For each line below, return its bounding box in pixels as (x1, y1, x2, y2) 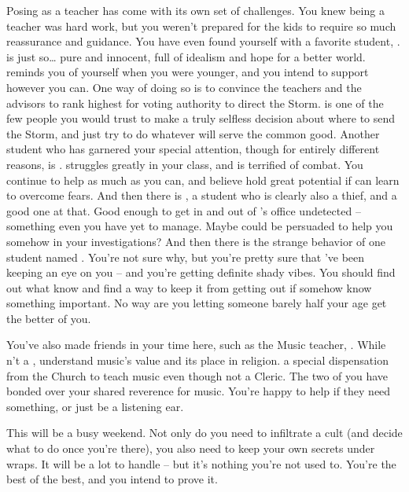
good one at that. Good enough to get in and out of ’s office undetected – (6, 202, 361, 218)
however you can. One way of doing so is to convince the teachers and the (6, 79, 362, 95)
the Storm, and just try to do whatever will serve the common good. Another (6, 125, 380, 141)
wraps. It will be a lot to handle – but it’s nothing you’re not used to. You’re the (6, 455, 396, 472)
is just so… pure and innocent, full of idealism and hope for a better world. (6, 48, 366, 64)
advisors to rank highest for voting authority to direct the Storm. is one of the (6, 94, 384, 111)
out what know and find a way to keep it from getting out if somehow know (6, 279, 372, 296)
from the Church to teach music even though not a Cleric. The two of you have (6, 367, 389, 384)
